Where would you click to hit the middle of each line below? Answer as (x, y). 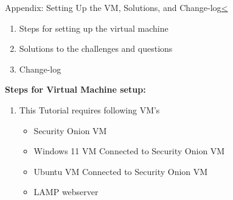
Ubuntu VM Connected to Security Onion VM (121, 171)
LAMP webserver (66, 192)
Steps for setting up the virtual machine (94, 28)
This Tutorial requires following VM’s (89, 109)
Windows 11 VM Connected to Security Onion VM (129, 151)
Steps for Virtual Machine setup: (75, 89)
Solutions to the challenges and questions (96, 48)
